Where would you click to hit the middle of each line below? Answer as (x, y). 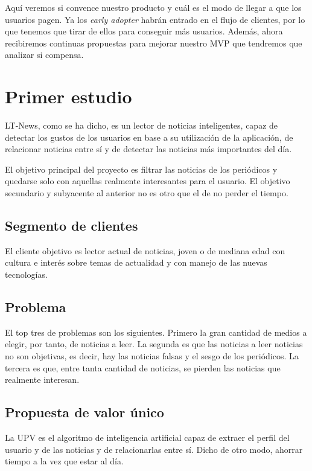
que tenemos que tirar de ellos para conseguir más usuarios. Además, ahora (144, 31)
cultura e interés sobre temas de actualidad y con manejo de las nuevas (136, 262)
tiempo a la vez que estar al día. (64, 461)
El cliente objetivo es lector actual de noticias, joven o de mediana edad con (145, 250)
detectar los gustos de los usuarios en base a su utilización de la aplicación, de (149, 137)
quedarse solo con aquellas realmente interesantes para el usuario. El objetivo (148, 181)
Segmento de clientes (72, 226)
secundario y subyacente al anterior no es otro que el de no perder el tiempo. (147, 193)
